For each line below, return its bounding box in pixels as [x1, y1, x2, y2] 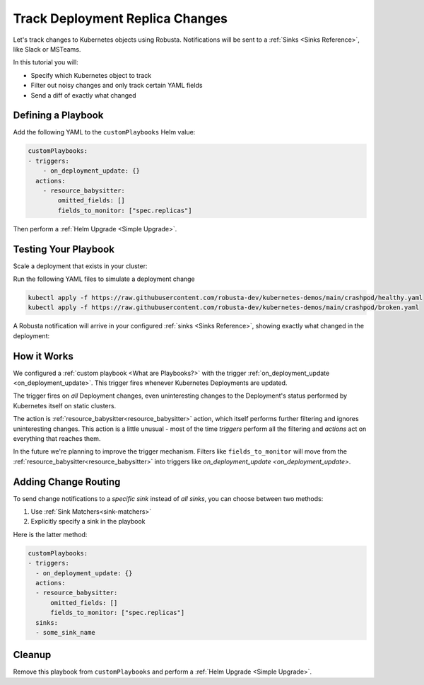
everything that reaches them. [13, 434, 101, 443]
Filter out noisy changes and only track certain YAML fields [30, 81, 203, 90]
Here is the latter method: [13, 530, 88, 539]
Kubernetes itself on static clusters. [13, 401, 117, 410]
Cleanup [13, 649, 52, 661]
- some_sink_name [35, 628, 95, 636]
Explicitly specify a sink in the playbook [30, 517, 146, 526]
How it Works [13, 350, 73, 362]
